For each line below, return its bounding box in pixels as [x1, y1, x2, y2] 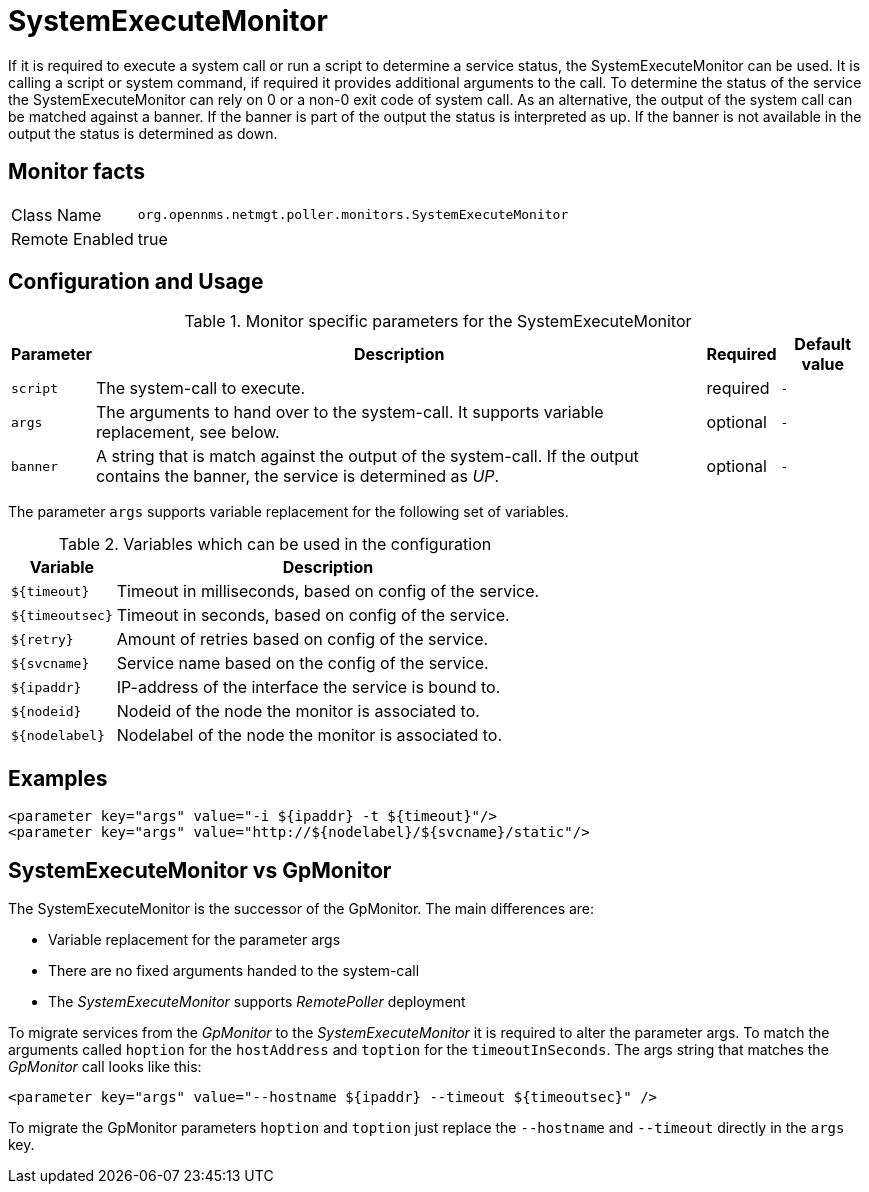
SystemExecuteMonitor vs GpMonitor [8, 857, 392, 883]
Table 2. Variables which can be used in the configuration [58, 534, 492, 555]
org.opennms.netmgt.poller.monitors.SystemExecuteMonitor [137, 207, 569, 223]
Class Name [11, 204, 102, 225]
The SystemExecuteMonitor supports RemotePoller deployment [48, 993, 466, 1011]
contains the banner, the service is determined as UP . [95, 466, 500, 487]
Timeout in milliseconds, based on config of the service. [116, 581, 540, 602]
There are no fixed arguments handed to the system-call [48, 962, 420, 980]
